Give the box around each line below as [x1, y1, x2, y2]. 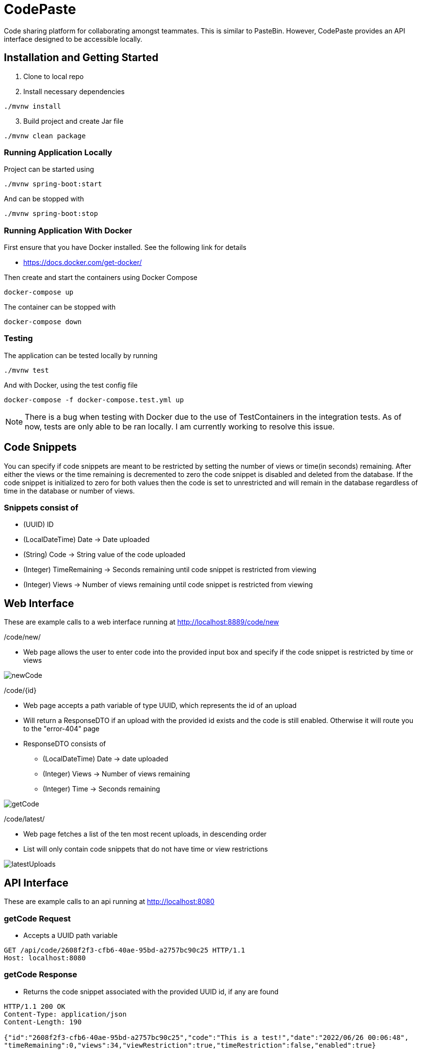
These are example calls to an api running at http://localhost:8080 [4, 897, 214, 906]
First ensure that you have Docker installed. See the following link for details [4, 243, 246, 252]
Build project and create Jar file [23, 116, 124, 125]
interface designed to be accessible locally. [4, 34, 143, 43]
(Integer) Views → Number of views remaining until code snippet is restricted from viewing [23, 580, 313, 589]
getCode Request [4, 913, 71, 923]
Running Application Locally [4, 147, 113, 157]
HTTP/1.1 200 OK [4, 1002, 65, 1010]
